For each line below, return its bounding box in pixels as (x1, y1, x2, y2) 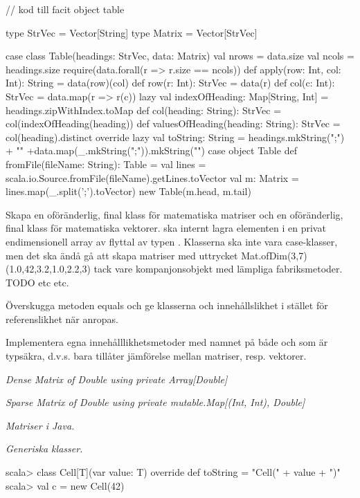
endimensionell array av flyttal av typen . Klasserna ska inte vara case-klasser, (6, 234, 338, 248)
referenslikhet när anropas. (6, 311, 118, 326)
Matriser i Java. (6, 418, 75, 432)
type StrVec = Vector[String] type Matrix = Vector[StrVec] (6, 25, 258, 39)
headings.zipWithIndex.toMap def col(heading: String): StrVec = (6, 102, 282, 117)
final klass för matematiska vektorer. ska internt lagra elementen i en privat (6, 221, 326, 235)
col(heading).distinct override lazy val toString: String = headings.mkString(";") (6, 129, 345, 144)
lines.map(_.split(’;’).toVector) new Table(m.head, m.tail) (6, 184, 251, 199)
